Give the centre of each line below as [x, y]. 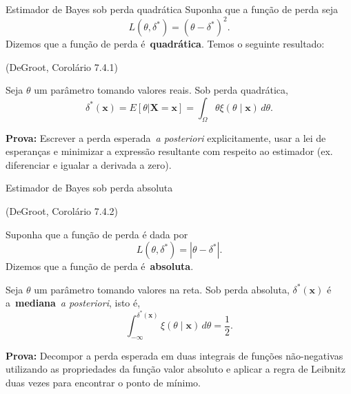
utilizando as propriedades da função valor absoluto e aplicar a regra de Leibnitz [176, 369]
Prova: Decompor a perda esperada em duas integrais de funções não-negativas [174, 355]
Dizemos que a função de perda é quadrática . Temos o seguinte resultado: [165, 44]
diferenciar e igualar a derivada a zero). [89, 164]
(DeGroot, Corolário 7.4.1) [62, 66]
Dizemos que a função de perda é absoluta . [100, 266]
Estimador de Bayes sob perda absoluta [89, 188]
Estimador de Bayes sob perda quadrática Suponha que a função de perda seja [172, 9]
